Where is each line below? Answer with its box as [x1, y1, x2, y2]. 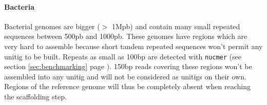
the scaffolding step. [4, 91, 67, 102]
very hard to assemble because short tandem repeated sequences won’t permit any [4, 40, 263, 51]
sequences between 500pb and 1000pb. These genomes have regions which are [4, 31, 247, 41]
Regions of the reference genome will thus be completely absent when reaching [4, 81, 251, 92]
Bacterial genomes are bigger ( [4, 20, 100, 31]
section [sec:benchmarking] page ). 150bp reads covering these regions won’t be [4, 61, 252, 72]
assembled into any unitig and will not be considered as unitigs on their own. [4, 71, 246, 81]
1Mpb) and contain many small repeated [111, 20, 240, 31]
